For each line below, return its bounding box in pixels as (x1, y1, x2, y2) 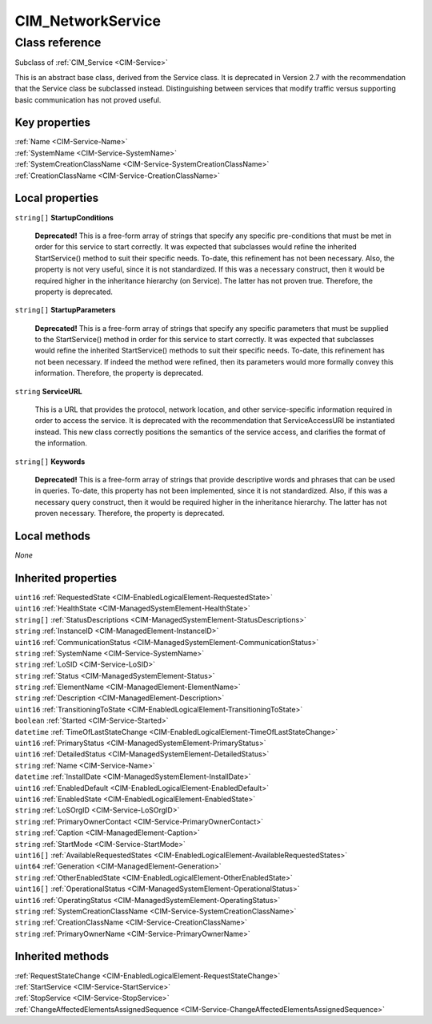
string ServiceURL (14, 386, 83, 396)
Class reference (14, 35, 102, 50)
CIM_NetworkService (14, 12, 162, 30)
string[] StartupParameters (14, 305, 116, 315)
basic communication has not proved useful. (14, 95, 162, 104)
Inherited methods (14, 949, 110, 963)
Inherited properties (14, 571, 118, 585)
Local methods (14, 529, 91, 542)
